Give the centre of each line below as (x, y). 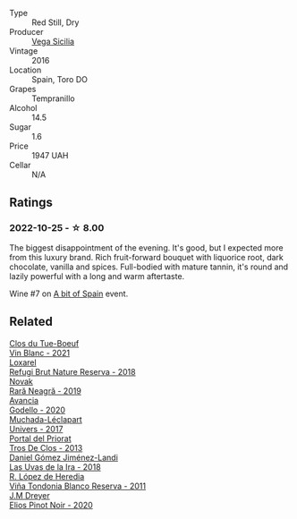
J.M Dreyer (30, 495)
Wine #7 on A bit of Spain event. (69, 294)
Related (31, 322)
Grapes (23, 89)
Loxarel (23, 362)
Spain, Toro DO (59, 79)
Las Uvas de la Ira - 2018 (55, 467)
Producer (26, 32)
